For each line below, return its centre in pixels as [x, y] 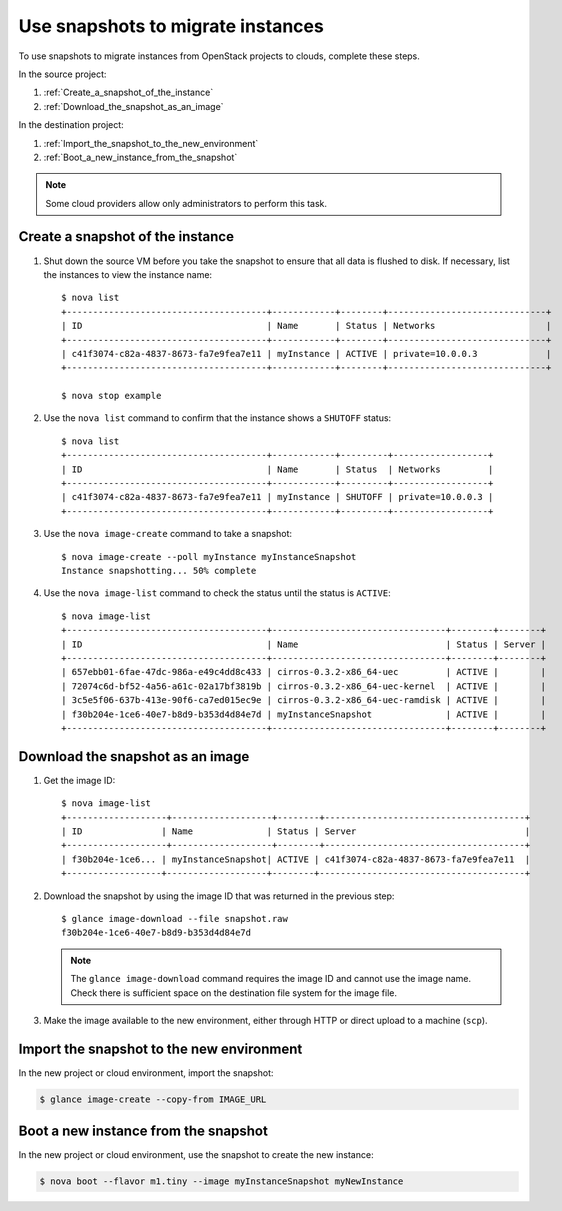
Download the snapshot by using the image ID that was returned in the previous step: [219, 896]
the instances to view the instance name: [128, 274]
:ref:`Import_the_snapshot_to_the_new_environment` [151, 143]
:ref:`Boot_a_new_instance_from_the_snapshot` [140, 157]
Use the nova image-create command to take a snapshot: [168, 534]
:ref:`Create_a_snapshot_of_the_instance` [128, 92]
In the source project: [62, 74]
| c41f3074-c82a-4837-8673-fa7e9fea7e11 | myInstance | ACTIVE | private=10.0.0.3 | [306, 353]
